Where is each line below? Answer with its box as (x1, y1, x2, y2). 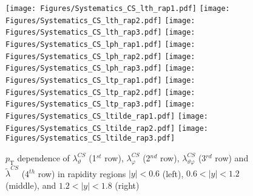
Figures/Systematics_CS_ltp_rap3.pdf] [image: (5, 100, 195, 109)
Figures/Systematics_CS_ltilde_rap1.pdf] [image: (5, 111, 208, 121)
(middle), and (5, 178, 56, 191)
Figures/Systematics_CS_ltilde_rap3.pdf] (5, 134, 175, 143)
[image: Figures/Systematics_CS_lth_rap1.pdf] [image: (5, 4, 230, 13)
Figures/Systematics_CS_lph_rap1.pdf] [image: (5, 40, 195, 49)
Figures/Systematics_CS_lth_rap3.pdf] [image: (5, 28, 195, 37)
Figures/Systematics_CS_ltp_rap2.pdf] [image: (5, 88, 195, 97)
